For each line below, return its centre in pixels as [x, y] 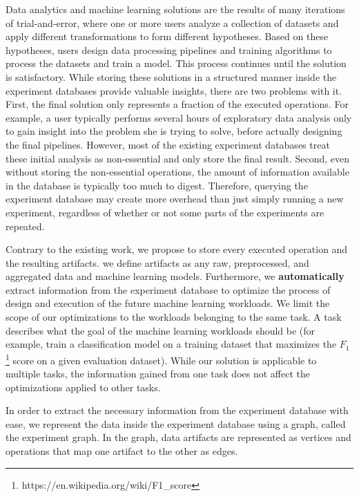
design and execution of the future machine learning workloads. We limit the [168, 303]
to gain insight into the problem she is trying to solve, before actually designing [174, 131]
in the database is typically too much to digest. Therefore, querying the [157, 185]
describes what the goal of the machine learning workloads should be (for [161, 330]
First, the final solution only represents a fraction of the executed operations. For [177, 104]
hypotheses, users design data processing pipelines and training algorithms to [169, 49]
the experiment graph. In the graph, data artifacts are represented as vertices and [178, 437]
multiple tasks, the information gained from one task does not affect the [158, 374]
